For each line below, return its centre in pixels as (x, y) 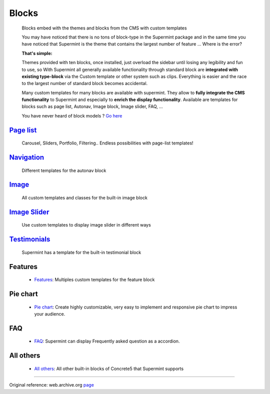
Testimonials (30, 239)
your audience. (50, 314)
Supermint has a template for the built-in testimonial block (81, 252)
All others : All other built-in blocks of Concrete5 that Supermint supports (109, 368)
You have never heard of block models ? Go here (72, 115)
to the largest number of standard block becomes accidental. (85, 83)
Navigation (27, 157)
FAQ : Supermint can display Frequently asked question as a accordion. (107, 341)
